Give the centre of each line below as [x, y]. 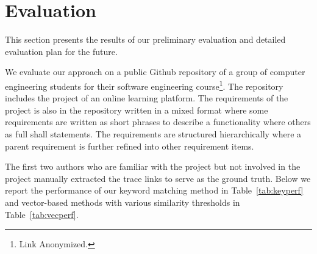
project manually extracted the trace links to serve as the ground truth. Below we [158, 178]
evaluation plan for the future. [61, 51]
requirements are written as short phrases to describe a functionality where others [158, 122]
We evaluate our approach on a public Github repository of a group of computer [155, 72]
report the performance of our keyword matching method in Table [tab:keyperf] [154, 190]
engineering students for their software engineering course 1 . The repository [144, 85]
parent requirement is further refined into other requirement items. [130, 146]
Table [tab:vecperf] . [42, 214]
